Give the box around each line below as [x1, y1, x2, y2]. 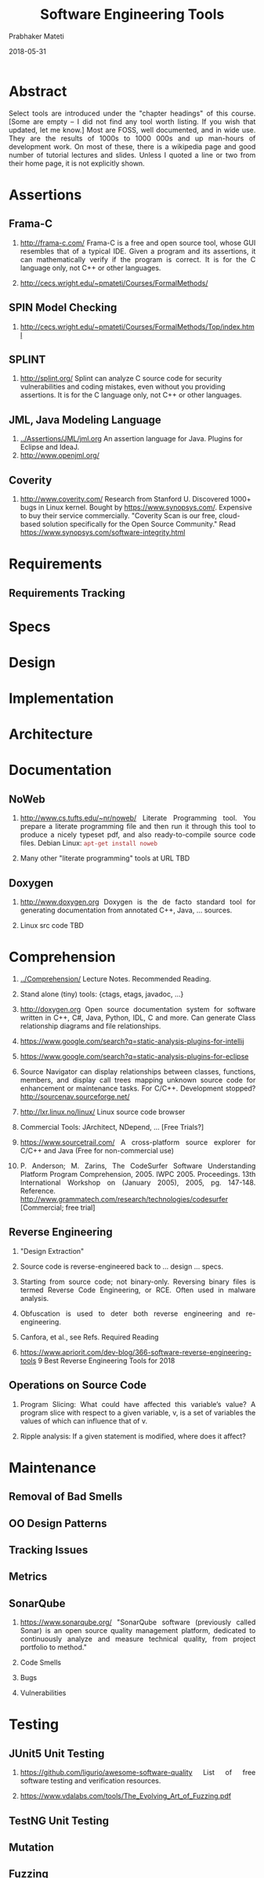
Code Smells [20, 1658, 62, 1668]
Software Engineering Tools [40, 5, 225, 24]
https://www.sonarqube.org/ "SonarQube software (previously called [20, 1617, 256, 1627]
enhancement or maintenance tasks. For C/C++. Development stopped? [20, 1083, 256, 1093]
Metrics [9, 1570, 48, 1584]
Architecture [9, 725, 93, 744]
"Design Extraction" [20, 1246, 85, 1255]
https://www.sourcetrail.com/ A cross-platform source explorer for [20, 1138, 256, 1147]
